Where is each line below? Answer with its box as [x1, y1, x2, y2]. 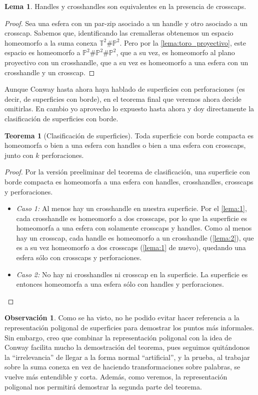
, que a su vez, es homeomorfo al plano [116, 47, 235, 58]
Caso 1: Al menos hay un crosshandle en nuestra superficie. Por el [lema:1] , [16, 203, 247, 214]
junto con [4, 149, 33, 160]
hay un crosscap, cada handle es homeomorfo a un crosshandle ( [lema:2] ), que [16, 232, 254, 243]
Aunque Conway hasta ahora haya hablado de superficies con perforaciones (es [4, 84, 245, 94]
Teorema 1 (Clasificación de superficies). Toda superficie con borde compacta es [4, 130, 253, 140]
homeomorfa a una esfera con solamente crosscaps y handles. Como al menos [16, 223, 252, 233]
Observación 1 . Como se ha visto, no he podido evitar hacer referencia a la [4, 312, 239, 323]
